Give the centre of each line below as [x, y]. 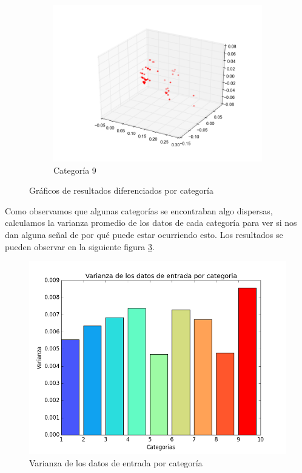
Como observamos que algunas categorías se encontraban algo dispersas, [139, 210]
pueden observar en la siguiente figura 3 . [80, 246]
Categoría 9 [75, 170]
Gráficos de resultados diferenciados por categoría [121, 190]
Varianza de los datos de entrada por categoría [116, 462]
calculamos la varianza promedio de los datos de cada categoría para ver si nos [151, 223]
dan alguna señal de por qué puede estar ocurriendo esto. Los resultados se [144, 234]
